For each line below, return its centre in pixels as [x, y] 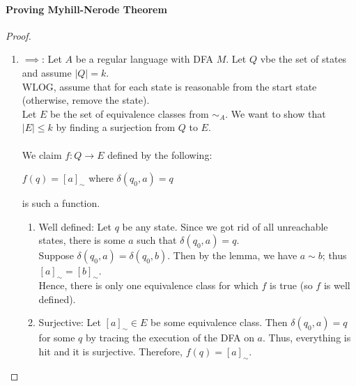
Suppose [56, 255]
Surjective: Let [70, 322]
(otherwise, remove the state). [86, 100]
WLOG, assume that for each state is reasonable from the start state [169, 86]
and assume [47, 72]
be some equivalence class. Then [219, 322]
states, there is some [82, 240]
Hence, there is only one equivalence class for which [148, 285]
